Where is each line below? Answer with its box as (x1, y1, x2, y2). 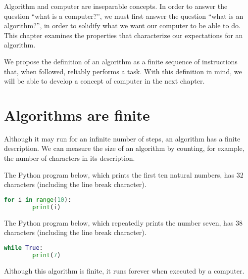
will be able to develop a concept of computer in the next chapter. (4, 76, 205, 86)
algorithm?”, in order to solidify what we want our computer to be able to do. (4, 20, 241, 31)
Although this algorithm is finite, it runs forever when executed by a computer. (4, 265, 245, 276)
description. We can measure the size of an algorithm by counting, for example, (4, 143, 245, 153)
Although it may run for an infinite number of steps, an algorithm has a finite (4, 133, 241, 143)
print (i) (32, 203, 61, 211)
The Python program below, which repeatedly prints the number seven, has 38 (4, 217, 243, 228)
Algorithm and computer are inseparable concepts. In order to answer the (4, 1, 228, 11)
